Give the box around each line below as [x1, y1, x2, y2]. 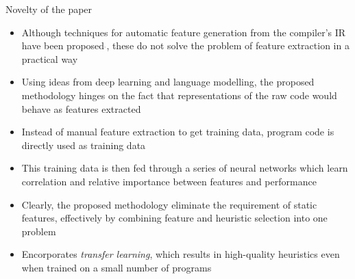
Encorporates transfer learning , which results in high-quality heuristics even [21, 247, 340, 261]
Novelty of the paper [5, 2, 93, 16]
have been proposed [21, 38, 105, 53]
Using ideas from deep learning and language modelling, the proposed [21, 75, 315, 89]
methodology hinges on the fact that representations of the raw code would [21, 88, 337, 102]
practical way [21, 51, 78, 66]
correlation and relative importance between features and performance [21, 174, 317, 188]
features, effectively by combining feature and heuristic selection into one [21, 211, 328, 225]
